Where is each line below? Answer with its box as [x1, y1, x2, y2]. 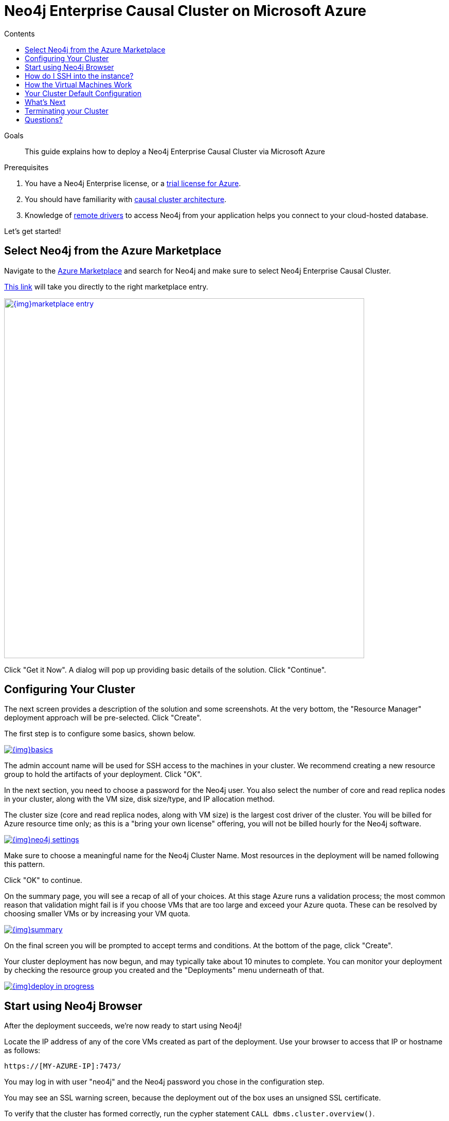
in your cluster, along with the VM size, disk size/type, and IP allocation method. [4, 794, 275, 804]
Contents [4, 29, 35, 38]
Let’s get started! [4, 226, 61, 236]
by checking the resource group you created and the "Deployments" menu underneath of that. [4, 966, 325, 975]
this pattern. [4, 860, 45, 869]
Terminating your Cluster [25, 106, 109, 115]
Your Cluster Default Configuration [25, 88, 141, 98]
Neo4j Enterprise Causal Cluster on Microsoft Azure [4, 2, 367, 20]
